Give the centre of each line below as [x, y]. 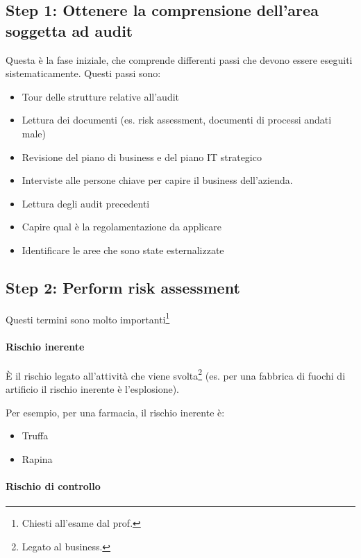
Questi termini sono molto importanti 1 [88, 318]
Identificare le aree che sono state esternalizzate [123, 250]
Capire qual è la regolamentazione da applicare [121, 227]
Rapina [37, 458]
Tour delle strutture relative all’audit [101, 96]
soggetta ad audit [69, 30]
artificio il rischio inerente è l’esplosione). [93, 389]
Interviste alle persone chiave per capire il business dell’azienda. [157, 180]
